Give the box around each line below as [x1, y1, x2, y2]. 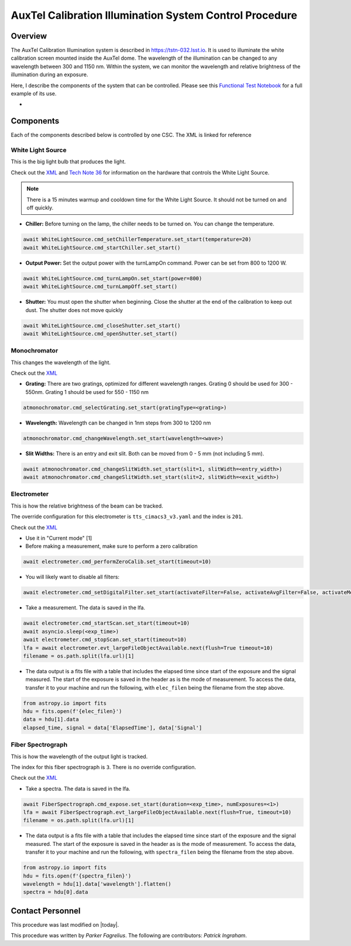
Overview [11, 31, 47, 41]
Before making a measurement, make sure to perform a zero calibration [25, 543, 198, 550]
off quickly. [26, 204, 54, 211]
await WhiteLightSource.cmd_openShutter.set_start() [23, 330, 178, 337]
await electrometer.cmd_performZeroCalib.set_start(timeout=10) [23, 558, 212, 565]
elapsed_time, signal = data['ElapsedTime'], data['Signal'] [23, 724, 202, 731]
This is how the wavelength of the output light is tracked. [11, 753, 148, 760]
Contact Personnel [11, 906, 81, 916]
